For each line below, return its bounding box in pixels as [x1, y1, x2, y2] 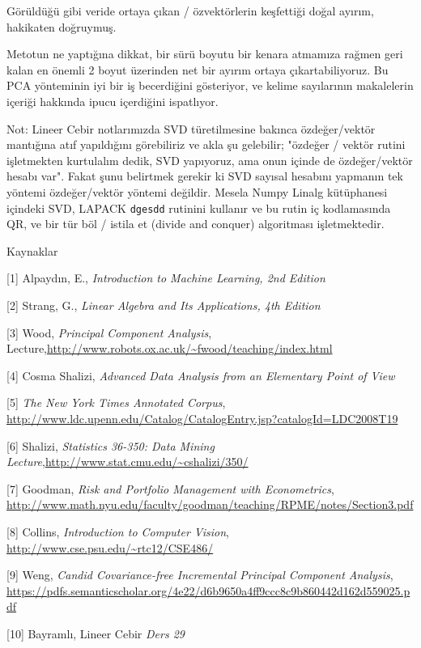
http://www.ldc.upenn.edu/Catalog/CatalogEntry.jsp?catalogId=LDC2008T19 [6, 409, 398, 426]
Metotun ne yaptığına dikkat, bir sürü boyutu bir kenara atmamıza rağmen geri [6, 45, 403, 62]
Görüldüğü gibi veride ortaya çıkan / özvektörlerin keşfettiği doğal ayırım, [6, 2, 374, 19]
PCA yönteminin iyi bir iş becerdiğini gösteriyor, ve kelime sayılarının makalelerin [6, 77, 414, 94]
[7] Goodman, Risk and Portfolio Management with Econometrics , [6, 480, 334, 497]
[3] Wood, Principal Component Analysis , [6, 324, 212, 341]
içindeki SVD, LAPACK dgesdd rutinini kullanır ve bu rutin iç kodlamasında [6, 199, 391, 216]
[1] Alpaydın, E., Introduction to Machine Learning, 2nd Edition [6, 269, 325, 286]
